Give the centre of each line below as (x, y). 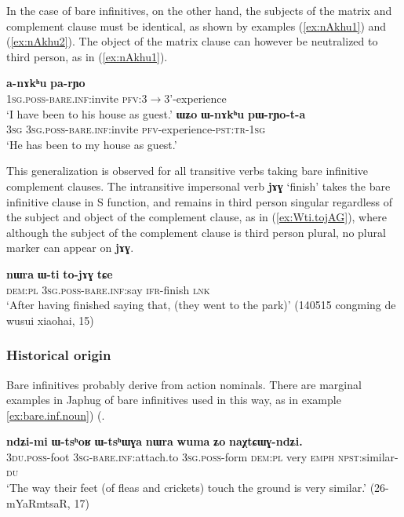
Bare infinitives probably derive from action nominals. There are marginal (184, 384)
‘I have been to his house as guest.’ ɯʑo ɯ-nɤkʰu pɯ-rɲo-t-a (156, 113)
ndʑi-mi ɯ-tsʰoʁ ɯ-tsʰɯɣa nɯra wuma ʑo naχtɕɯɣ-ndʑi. (155, 441)
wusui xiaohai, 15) (50, 320)
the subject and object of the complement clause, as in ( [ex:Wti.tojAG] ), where (197, 217)
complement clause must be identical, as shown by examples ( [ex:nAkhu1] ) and (197, 25)
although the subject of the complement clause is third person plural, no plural (196, 232)
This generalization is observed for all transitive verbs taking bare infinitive (187, 171)
